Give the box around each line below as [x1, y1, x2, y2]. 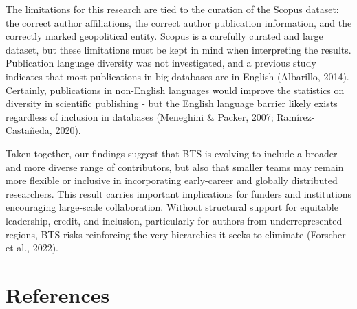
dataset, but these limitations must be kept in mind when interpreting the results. [6, 42, 351, 56]
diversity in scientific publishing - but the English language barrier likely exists [6, 96, 338, 111]
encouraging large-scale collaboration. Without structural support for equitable [6, 200, 338, 214]
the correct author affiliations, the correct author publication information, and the [6, 15, 352, 30]
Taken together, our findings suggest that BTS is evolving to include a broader [6, 146, 338, 160]
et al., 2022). [6, 240, 58, 255]
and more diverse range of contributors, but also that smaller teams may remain [6, 159, 344, 174]
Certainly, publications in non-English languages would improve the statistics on [6, 82, 345, 97]
